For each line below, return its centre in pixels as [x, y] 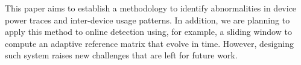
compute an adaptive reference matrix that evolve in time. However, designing [149, 43]
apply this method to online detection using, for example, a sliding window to [148, 32]
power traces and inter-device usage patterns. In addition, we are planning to [147, 20]
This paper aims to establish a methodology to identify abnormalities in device [151, 8]
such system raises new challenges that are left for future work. [121, 55]
